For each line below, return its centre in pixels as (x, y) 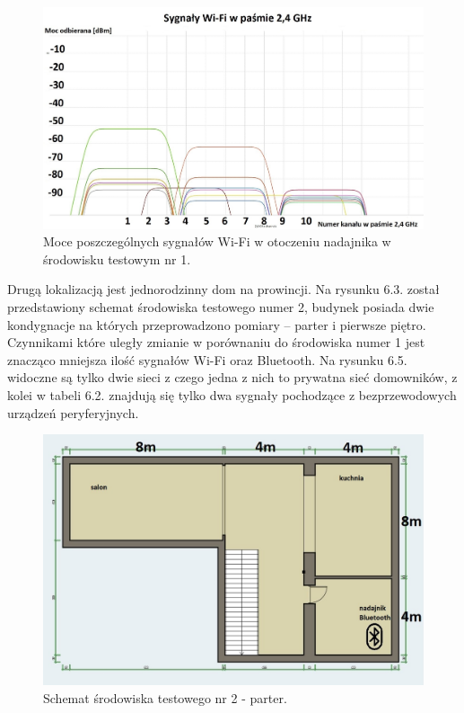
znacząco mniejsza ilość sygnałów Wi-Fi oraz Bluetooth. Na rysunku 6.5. (207, 359)
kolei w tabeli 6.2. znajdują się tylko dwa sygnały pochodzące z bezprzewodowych (232, 394)
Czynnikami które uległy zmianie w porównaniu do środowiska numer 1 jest (216, 342)
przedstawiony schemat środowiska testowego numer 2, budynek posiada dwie (221, 306)
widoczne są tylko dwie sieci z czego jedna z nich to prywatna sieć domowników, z (232, 377)
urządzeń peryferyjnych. (73, 412)
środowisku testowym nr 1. (117, 258)
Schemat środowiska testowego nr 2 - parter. (165, 697)
